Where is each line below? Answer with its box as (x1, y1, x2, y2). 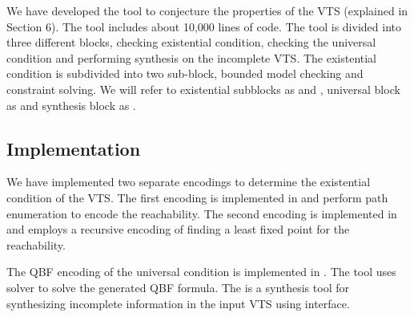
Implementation (6, 136, 141, 161)
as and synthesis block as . (6, 96, 136, 113)
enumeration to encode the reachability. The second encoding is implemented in (6, 205, 397, 221)
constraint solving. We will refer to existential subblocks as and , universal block (6, 80, 400, 97)
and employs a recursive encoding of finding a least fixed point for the (6, 221, 350, 238)
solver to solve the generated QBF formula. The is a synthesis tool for (6, 278, 349, 295)
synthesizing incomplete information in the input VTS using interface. (6, 295, 350, 311)
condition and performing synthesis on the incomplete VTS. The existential (6, 49, 377, 66)
